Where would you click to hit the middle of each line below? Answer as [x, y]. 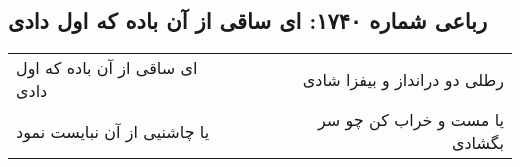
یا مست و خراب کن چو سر [411, 120]
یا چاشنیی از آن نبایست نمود [113, 131]
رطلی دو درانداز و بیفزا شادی [403, 79]
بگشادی [477, 143]
